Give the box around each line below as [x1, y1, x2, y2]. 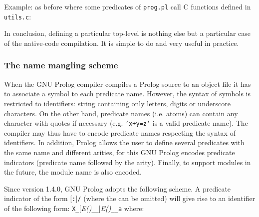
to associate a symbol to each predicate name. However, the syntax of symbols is [4, 88, 251, 99]
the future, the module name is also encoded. [4, 167, 142, 177]
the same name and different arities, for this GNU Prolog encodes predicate [4, 147, 235, 157]
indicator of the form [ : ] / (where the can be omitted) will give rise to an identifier [4, 193, 256, 204]
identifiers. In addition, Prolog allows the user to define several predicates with [4, 137, 245, 148]
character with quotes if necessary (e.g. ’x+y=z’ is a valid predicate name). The [4, 118, 248, 128]
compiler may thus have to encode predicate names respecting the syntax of [4, 127, 236, 138]
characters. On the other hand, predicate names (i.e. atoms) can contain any [4, 108, 238, 118]
